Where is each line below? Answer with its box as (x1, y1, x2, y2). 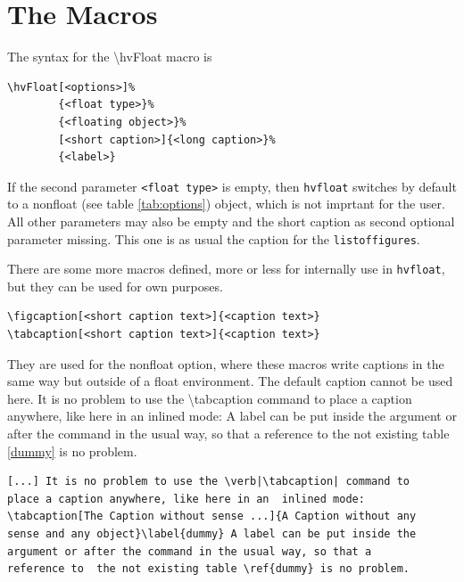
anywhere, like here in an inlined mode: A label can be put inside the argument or (7, 406, 457, 425)
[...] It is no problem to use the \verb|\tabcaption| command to (7, 475, 410, 488)
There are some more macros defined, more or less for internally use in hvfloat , (7, 259, 445, 278)
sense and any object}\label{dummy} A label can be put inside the (7, 527, 417, 540)
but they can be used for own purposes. (7, 276, 223, 295)
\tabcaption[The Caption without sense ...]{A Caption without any (7, 510, 417, 523)
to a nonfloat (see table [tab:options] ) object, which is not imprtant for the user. (7, 194, 445, 213)
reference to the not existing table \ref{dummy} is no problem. (7, 562, 410, 576)
